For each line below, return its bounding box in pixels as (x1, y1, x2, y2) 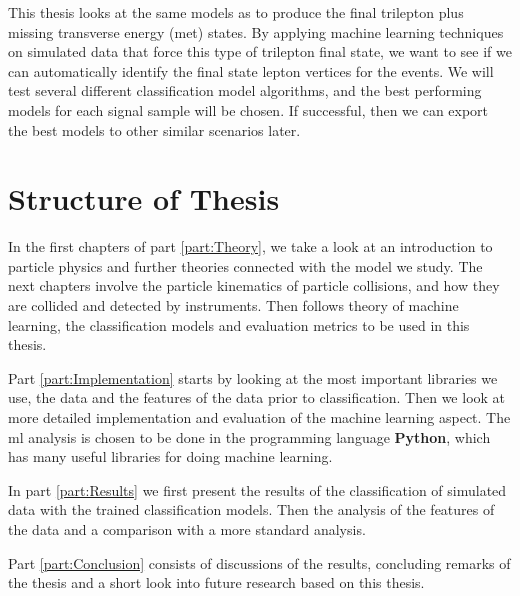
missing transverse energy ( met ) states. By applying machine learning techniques (8, 21, 504, 42)
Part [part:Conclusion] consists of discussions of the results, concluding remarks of (8, 552, 511, 573)
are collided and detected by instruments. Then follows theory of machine (8, 295, 459, 316)
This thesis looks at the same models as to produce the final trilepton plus (8, 2, 464, 22)
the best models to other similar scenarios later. (8, 119, 301, 140)
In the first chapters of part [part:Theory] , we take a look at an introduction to (8, 236, 493, 257)
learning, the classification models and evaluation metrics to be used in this (8, 314, 470, 335)
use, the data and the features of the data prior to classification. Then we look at (8, 387, 506, 408)
